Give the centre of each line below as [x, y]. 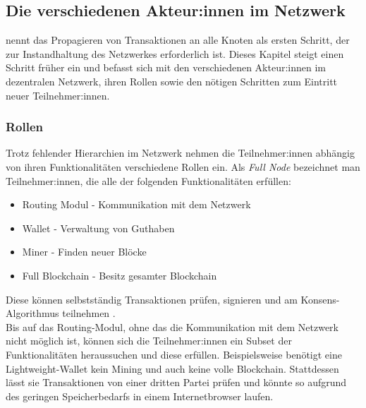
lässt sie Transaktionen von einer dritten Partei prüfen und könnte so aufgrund [176, 382]
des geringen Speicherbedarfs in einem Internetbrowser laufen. [140, 396]
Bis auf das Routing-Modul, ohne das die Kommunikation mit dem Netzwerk [172, 326]
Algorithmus [32, 313]
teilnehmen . [89, 313]
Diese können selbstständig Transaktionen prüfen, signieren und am [152, 299]
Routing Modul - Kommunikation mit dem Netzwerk [136, 204]
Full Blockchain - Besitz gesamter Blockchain [120, 275]
